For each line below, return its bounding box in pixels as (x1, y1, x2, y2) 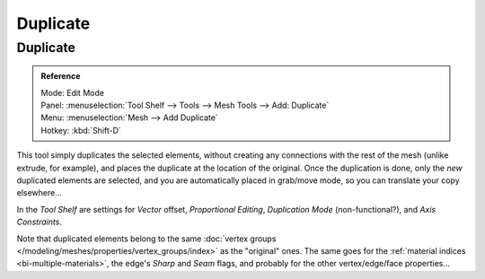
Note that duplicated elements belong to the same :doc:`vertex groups (16, 233, 277, 244)
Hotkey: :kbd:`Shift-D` (40, 125, 121, 135)
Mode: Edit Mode (40, 87, 105, 98)
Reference (40, 71, 81, 82)
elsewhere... (16, 187, 63, 198)
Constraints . (16, 216, 63, 228)
